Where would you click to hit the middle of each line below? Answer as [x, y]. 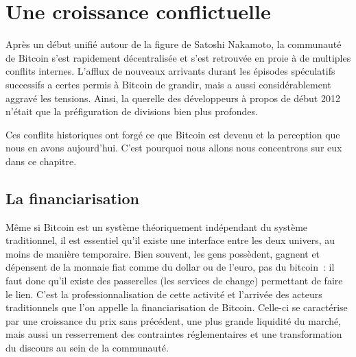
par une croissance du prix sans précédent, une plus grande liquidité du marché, [174, 320]
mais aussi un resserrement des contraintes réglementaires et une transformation [174, 334]
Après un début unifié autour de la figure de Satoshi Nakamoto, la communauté [174, 44]
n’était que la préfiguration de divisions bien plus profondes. [132, 111]
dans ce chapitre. [41, 161]
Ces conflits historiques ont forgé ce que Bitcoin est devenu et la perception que [173, 134]
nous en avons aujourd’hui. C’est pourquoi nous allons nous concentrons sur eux [174, 148]
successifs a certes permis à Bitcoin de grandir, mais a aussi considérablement [168, 84]
